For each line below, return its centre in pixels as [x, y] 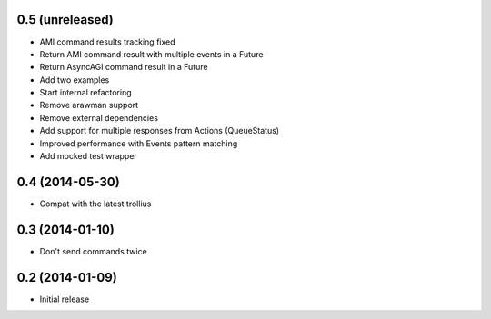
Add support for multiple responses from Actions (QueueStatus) [160, 131]
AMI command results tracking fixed [108, 42]
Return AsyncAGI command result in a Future [124, 67]
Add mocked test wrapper [89, 156]
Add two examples [75, 80]
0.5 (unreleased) [65, 20]
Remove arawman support [89, 105]
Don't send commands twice [93, 251]
